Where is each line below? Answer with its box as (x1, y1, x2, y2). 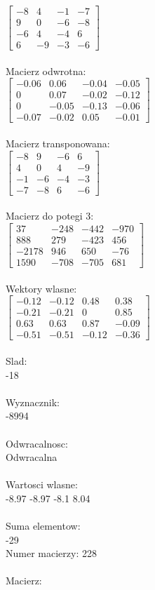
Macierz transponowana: (6, 136, 110, 151)
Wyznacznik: (6, 394, 60, 409)
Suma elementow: (6, 518, 81, 533)
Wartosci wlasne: (6, 477, 78, 492)
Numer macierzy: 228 (6, 546, 97, 561)
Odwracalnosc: (6, 436, 68, 450)
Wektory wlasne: (6, 281, 77, 295)
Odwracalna (6, 450, 58, 464)
